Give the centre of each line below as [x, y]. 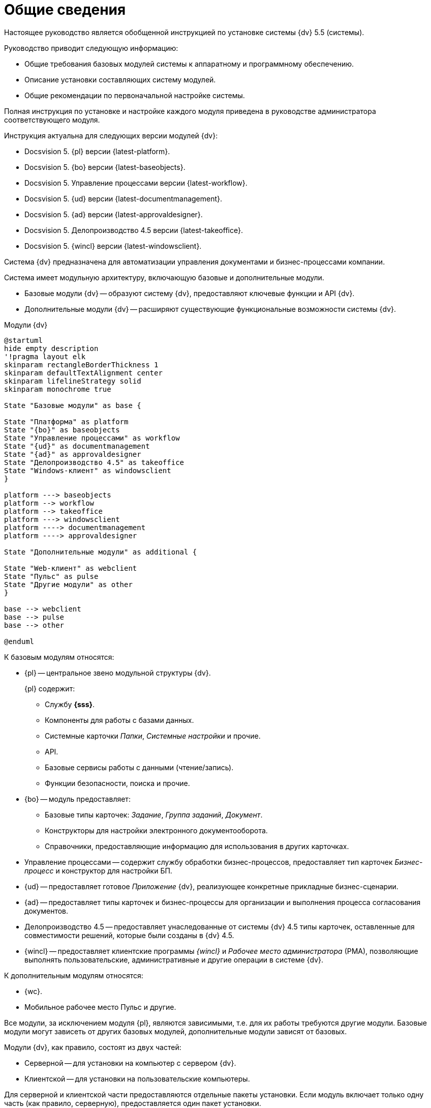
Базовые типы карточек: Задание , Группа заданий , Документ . [154, 814]
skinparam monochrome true [58, 389]
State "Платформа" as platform [66, 421]
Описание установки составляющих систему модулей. [120, 79]
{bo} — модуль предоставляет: [78, 799]
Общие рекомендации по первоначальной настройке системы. [135, 95]
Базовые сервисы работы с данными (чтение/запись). [139, 767]
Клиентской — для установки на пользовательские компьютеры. [137, 1078]
